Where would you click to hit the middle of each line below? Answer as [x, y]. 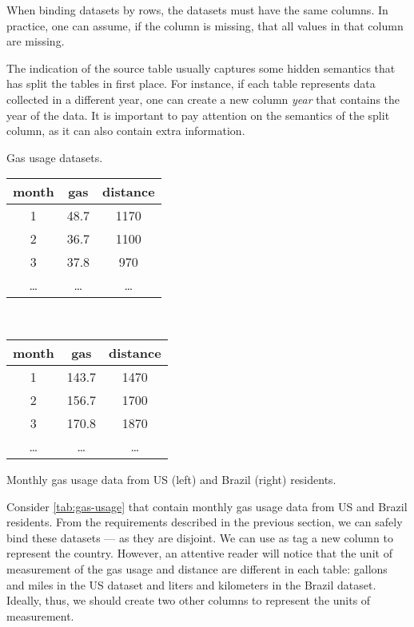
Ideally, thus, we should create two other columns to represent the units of [189, 600]
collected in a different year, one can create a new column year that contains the [203, 99]
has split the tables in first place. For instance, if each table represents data [191, 83]
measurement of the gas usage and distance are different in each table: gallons [197, 568]
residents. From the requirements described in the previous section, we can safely [205, 522]
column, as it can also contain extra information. [126, 131]
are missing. [36, 41]
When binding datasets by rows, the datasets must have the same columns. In [197, 10]
